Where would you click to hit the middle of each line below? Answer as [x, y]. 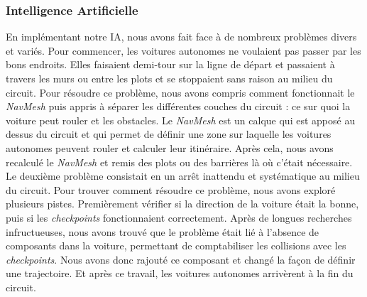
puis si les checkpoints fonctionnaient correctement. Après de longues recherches [179, 217]
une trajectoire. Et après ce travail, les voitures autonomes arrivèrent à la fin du [180, 273]
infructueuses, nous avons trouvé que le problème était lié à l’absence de [163, 231]
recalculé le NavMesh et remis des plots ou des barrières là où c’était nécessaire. [179, 162]
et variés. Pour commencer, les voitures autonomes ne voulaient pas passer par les [183, 50]
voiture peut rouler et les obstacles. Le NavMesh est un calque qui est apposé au [181, 120]
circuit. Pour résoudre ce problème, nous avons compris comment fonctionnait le [180, 92]
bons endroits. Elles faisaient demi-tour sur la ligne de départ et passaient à [170, 64]
